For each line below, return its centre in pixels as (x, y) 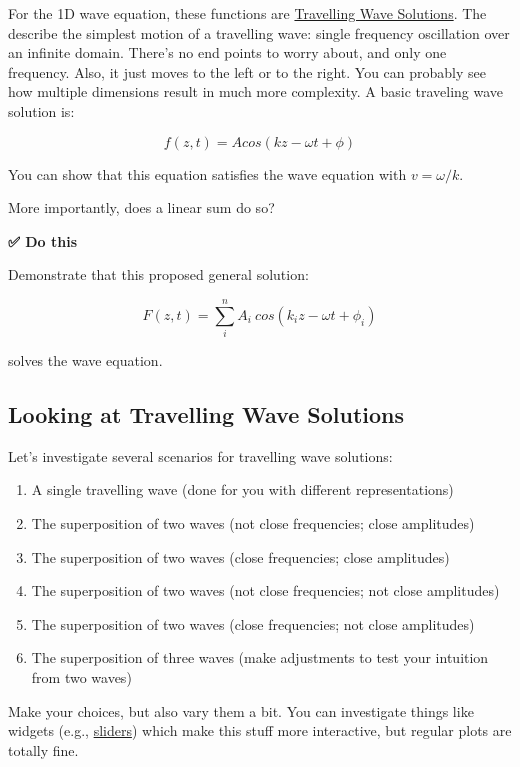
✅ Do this (42, 240)
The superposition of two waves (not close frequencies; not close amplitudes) (265, 590)
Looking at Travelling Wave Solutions (206, 414)
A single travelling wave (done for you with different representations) (242, 489)
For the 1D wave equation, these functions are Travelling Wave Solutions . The (247, 13)
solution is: (41, 110)
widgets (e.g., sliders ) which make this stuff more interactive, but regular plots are (260, 730)
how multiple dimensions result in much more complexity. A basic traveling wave (256, 91)
